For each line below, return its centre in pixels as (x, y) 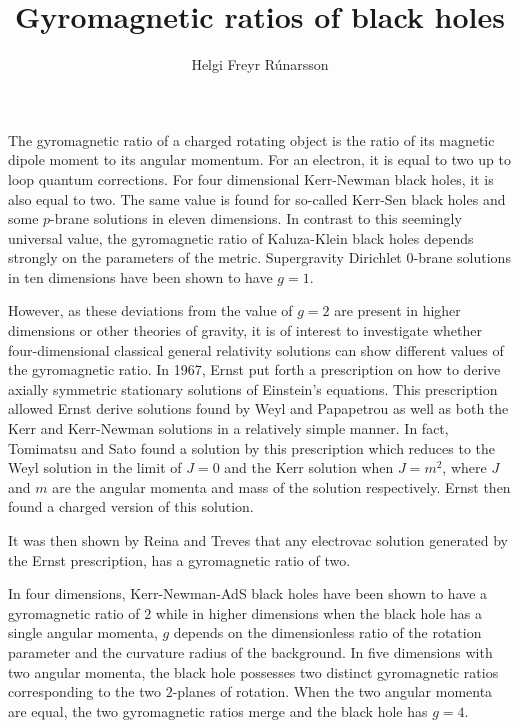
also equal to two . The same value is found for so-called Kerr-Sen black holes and (257, 198)
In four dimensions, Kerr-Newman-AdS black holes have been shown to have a (248, 593)
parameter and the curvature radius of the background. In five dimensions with (250, 651)
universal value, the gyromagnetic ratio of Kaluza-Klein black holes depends (241, 237)
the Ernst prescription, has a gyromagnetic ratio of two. (179, 559)
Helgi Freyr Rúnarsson (260, 64)
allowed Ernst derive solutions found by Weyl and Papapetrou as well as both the (258, 408)
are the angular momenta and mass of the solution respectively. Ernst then (281, 486)
